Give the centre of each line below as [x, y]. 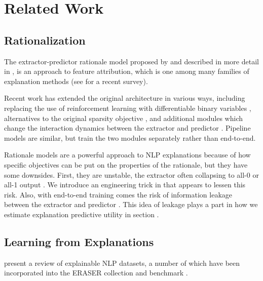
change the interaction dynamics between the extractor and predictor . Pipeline [127, 128]
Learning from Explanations [79, 241]
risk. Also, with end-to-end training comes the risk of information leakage [118, 194]
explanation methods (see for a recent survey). [76, 81]
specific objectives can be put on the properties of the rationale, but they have [126, 164]
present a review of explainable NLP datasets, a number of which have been [122, 263]
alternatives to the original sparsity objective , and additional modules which [124, 118]
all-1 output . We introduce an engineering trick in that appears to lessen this [125, 185]
